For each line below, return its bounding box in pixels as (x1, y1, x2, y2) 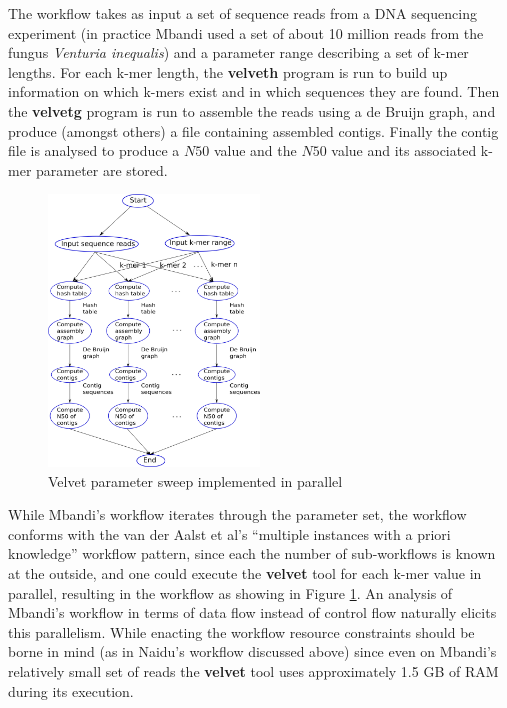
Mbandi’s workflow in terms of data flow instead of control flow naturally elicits (8, 602, 497, 623)
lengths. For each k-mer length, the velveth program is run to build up (8, 61, 448, 82)
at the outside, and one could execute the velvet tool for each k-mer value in (8, 563, 482, 584)
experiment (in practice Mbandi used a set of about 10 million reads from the (8, 22, 484, 43)
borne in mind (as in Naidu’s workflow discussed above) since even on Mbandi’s (8, 641, 497, 662)
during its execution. (8, 680, 134, 701)
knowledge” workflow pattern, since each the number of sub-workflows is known (8, 543, 496, 564)
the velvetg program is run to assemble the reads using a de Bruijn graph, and (8, 100, 496, 121)
